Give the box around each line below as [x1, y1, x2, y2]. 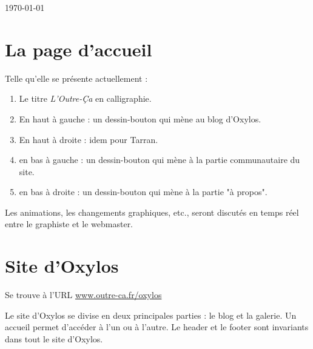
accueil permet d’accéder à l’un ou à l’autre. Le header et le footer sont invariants [5, 321, 309, 333]
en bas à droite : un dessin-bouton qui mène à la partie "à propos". [19, 185, 268, 198]
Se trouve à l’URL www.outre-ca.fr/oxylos [5, 288, 162, 301]
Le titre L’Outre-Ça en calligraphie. [19, 92, 152, 105]
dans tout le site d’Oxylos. [5, 332, 103, 345]
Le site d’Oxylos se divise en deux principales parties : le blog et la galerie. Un [5, 308, 297, 321]
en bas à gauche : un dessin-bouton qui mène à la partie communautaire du [19, 153, 300, 166]
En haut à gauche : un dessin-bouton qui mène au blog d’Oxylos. [19, 112, 261, 125]
